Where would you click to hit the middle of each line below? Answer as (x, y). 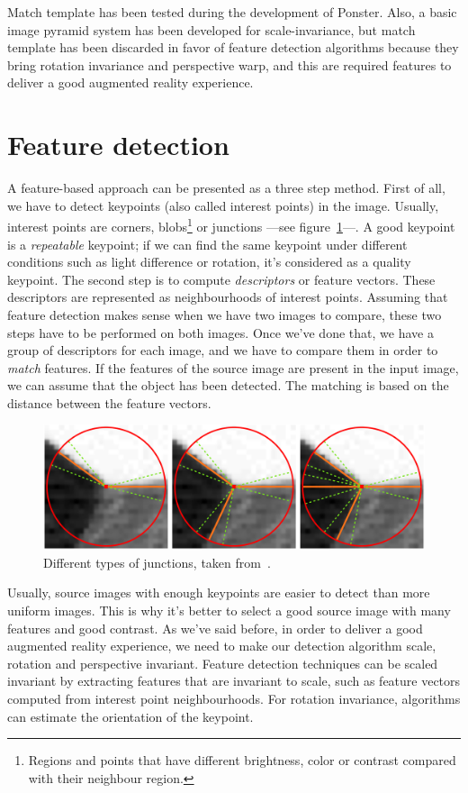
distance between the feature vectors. (109, 402)
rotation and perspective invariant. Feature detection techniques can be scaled (223, 663)
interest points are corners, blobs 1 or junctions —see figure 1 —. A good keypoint (231, 225)
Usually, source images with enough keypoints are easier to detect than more (219, 592)
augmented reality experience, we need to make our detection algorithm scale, (222, 646)
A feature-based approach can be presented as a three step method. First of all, (226, 188)
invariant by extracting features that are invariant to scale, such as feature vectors (234, 681)
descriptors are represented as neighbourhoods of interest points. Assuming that (228, 297)
